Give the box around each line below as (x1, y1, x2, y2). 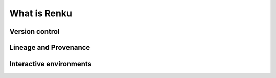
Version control (9, 27, 60, 36)
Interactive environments (9, 60, 92, 68)
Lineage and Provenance (9, 43, 90, 52)
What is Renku (9, 8, 73, 19)
